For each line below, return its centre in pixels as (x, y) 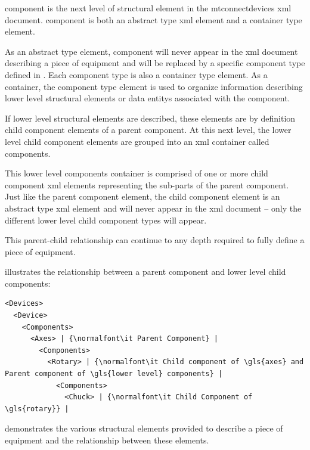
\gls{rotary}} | (37, 409)
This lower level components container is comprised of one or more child (137, 173)
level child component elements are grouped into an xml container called (137, 141)
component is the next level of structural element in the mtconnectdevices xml (148, 8)
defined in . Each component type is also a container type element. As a (136, 74)
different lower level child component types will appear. (106, 220)
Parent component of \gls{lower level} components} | (114, 374)
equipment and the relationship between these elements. (107, 440)
